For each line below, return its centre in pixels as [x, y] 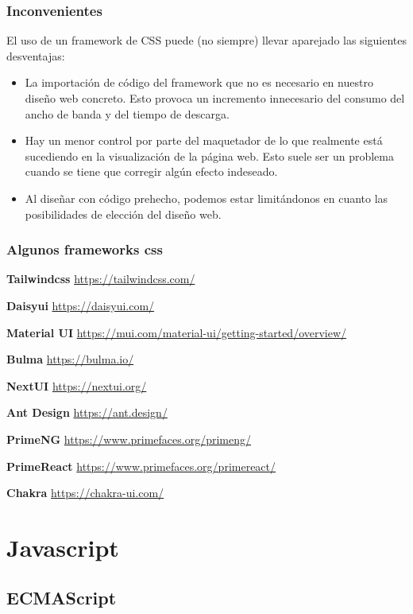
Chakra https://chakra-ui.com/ [85, 493]
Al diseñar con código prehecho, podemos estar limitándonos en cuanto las [206, 198]
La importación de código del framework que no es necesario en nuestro [199, 82]
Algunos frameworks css [85, 249]
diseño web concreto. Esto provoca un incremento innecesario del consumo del [215, 98]
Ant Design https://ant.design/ [87, 412]
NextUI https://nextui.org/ [77, 385]
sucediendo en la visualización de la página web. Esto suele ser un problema [209, 155]
